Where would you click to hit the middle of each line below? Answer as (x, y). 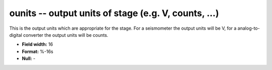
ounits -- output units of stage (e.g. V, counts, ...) (114, 13)
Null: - (29, 58)
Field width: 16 (37, 44)
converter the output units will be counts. (65, 35)
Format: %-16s (38, 51)
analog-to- (249, 28)
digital (16, 35)
